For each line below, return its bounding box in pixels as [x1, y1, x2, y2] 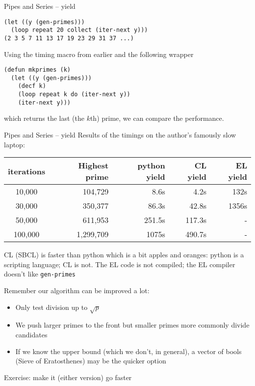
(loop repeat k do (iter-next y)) [18, 91, 130, 98]
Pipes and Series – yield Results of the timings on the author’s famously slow [4, 130, 236, 140]
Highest [78, 160, 109, 171]
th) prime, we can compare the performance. [90, 113, 224, 123]
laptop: [4, 139, 25, 149]
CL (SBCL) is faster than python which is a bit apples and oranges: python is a [4, 249, 244, 260]
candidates [15, 330, 48, 340]
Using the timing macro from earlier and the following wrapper [4, 49, 194, 59]
